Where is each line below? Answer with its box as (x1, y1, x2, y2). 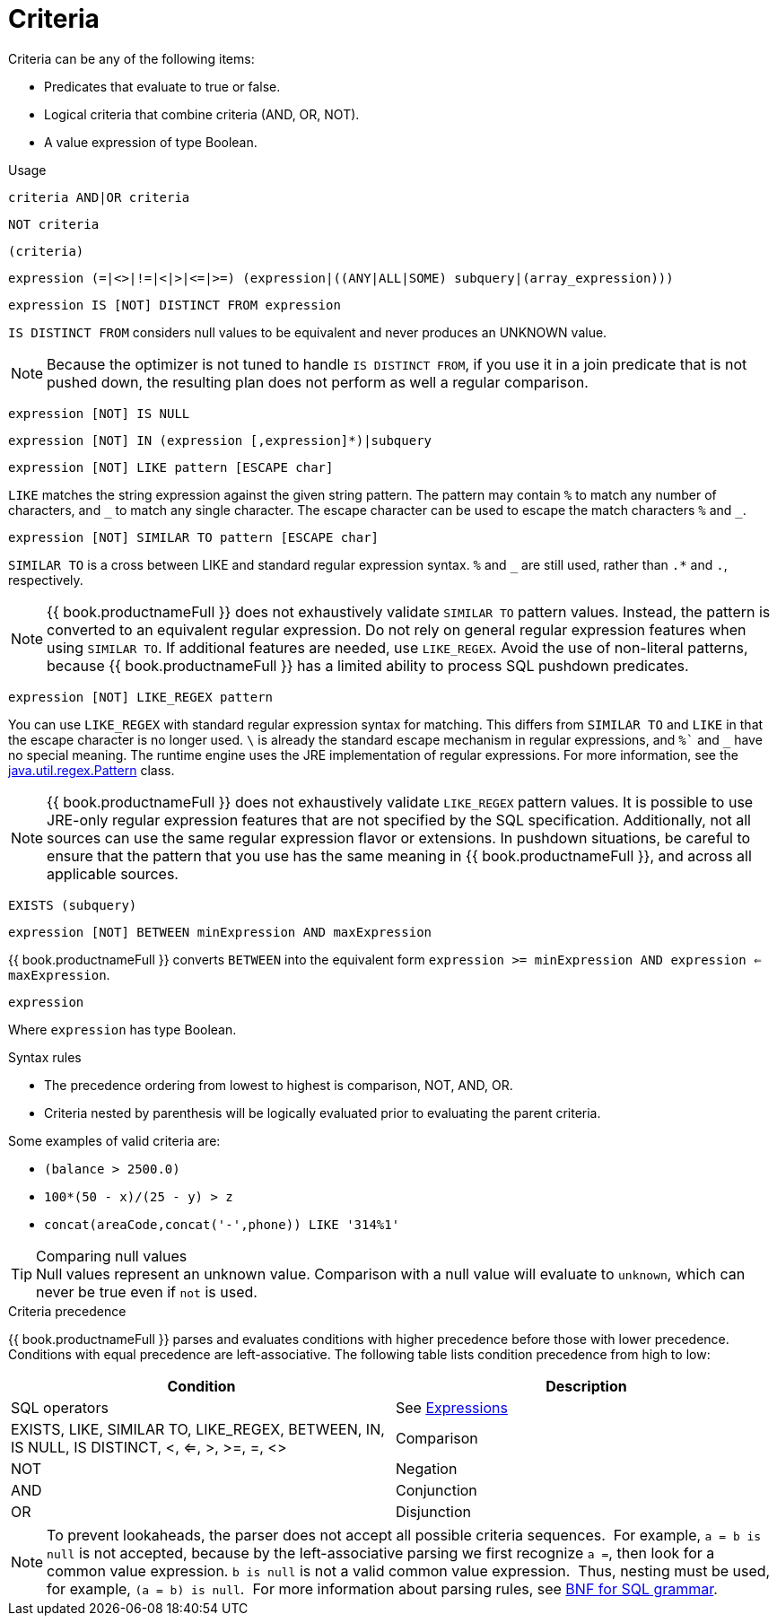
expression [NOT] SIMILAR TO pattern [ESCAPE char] (8, 529, 380, 545)
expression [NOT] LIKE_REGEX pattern (8, 689, 274, 704)
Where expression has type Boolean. (8, 1021, 237, 1037)
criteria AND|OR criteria (8, 189, 190, 205)
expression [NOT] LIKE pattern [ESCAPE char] (8, 459, 334, 475)
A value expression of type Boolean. (44, 134, 258, 150)
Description (546, 1376, 627, 1395)
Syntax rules (8, 1049, 82, 1065)
